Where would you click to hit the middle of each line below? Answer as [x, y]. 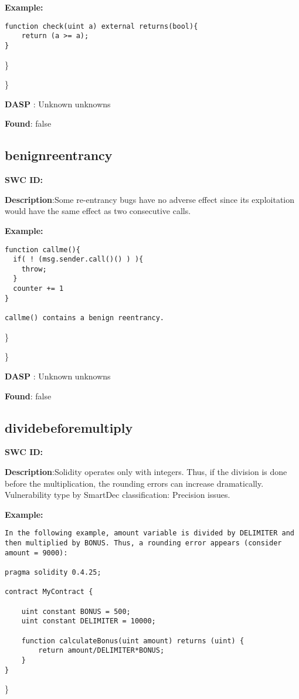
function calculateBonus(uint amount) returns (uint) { [133, 641]
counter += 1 [38, 289]
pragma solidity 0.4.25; [53, 572]
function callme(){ [43, 250]
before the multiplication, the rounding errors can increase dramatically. [134, 483]
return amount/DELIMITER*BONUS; [101, 651]
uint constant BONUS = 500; [76, 611]
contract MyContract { [49, 592]
